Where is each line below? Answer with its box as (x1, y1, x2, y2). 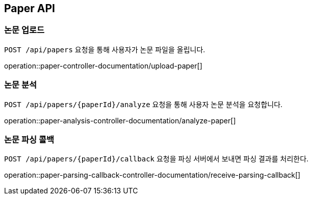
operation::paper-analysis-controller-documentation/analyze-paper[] (4, 116, 236, 125)
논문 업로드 (4, 25, 45, 36)
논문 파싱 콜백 (4, 134, 55, 145)
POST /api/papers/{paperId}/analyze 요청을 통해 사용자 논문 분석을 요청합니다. (4, 99, 283, 109)
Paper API (4, 2, 55, 15)
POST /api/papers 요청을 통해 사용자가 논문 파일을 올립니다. (4, 45, 205, 54)
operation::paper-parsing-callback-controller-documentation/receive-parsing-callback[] (4, 171, 301, 180)
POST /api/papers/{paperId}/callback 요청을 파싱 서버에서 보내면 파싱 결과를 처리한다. (4, 154, 309, 163)
